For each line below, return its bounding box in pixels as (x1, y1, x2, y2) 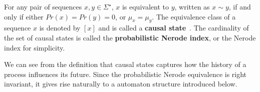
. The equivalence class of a (152, 11, 236, 21)
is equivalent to (122, 1, 169, 11)
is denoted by (39, 22, 81, 33)
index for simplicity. (4, 42, 65, 52)
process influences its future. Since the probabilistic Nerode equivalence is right (4, 68, 247, 79)
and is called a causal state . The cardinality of (98, 22, 249, 33)
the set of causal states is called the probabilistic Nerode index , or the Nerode (4, 32, 256, 42)
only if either (4, 11, 44, 21)
